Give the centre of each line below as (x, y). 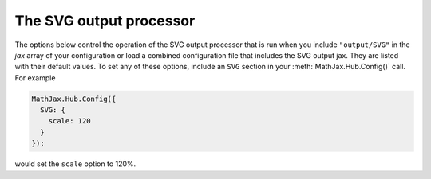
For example (35, 78)
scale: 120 (69, 121)
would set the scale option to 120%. (75, 164)
